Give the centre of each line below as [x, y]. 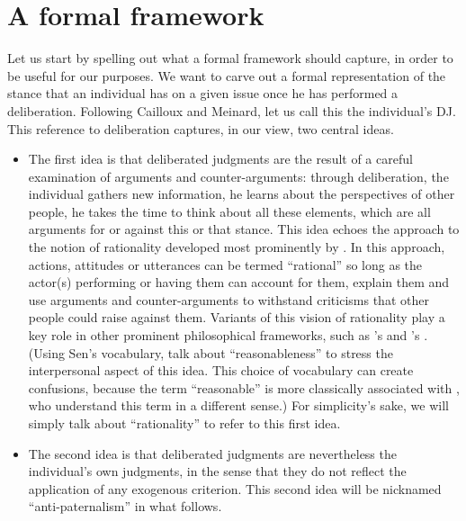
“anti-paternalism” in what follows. [125, 506]
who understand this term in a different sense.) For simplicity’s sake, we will [238, 405]
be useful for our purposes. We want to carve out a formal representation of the [227, 75]
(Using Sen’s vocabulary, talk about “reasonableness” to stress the [211, 352]
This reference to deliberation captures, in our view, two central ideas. [201, 128]
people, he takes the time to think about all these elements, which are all [229, 211]
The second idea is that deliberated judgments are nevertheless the [212, 453]
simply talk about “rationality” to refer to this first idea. [184, 423]
